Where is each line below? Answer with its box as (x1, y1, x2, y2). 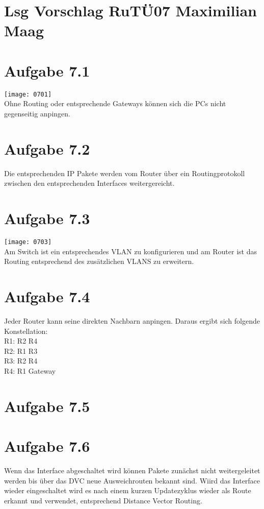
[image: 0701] (4, 90, 52, 98)
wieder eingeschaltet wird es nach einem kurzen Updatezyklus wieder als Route (4, 485, 251, 496)
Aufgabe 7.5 (4, 395, 90, 416)
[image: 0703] (4, 238, 52, 246)
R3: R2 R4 (4, 355, 38, 366)
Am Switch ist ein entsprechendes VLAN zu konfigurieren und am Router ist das (4, 246, 257, 256)
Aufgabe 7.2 (4, 138, 90, 159)
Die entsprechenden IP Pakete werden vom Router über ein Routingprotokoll (4, 167, 245, 178)
